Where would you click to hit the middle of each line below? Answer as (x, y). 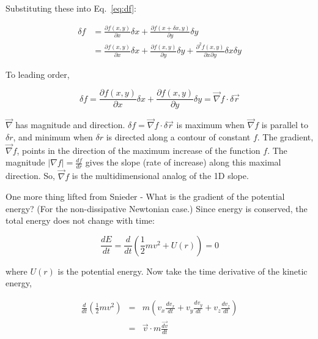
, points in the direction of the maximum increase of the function (139, 150)
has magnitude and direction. (70, 125)
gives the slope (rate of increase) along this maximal (183, 162)
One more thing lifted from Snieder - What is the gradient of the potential (145, 196)
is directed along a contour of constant (178, 137)
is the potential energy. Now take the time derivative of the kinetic (183, 271)
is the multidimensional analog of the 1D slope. (160, 176)
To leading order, (38, 74)
